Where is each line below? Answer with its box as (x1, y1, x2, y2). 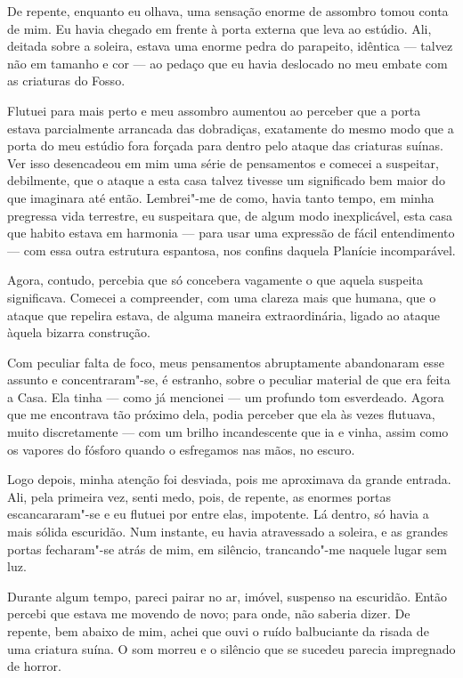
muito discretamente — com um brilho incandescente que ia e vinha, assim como (7, 423, 449, 441)
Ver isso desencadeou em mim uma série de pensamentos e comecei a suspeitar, (7, 153, 439, 172)
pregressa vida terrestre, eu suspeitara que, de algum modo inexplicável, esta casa (7, 206, 453, 224)
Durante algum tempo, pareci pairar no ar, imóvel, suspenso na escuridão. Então (7, 586, 448, 605)
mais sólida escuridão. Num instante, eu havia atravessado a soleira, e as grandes (7, 522, 449, 541)
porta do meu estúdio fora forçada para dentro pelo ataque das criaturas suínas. (7, 136, 443, 155)
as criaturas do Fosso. (7, 71, 126, 90)
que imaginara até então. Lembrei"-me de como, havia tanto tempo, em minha (7, 188, 435, 206)
